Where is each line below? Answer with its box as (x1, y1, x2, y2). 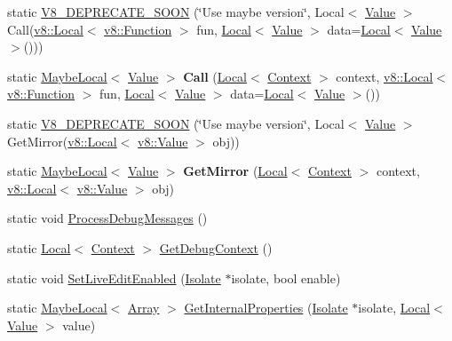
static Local (7, 238, 71, 257)
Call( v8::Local (7, 20, 83, 38)
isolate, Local (358, 298, 431, 317)
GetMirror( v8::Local (7, 131, 117, 150)
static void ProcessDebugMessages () (7, 209, 208, 227)
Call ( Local (183, 67, 247, 85)
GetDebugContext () (159, 238, 273, 257)
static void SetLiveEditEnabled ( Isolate (7, 268, 221, 287)
